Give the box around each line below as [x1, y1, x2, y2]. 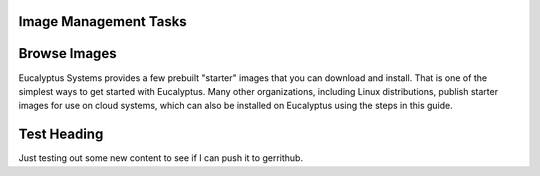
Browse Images [18, 45, 117, 62]
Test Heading [18, 126, 104, 143]
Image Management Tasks [18, 13, 187, 30]
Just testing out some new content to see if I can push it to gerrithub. [18, 152, 304, 164]
